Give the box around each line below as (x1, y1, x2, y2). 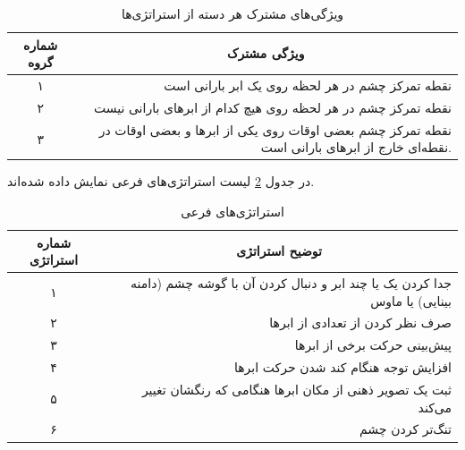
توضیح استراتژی (236, 242, 322, 260)
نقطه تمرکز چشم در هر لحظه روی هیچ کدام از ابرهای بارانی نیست (93, 98, 452, 116)
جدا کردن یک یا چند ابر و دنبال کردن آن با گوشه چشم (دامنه (131, 274, 452, 293)
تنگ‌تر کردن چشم (359, 420, 452, 438)
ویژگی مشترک (226, 44, 305, 63)
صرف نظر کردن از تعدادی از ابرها (269, 313, 452, 332)
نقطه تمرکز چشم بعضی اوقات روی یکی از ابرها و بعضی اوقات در (98, 120, 452, 139)
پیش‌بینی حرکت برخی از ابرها (294, 335, 452, 354)
